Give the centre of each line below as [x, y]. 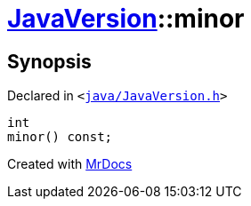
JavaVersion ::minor [126, 19]
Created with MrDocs [70, 164]
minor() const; [60, 137]
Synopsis [49, 61]
